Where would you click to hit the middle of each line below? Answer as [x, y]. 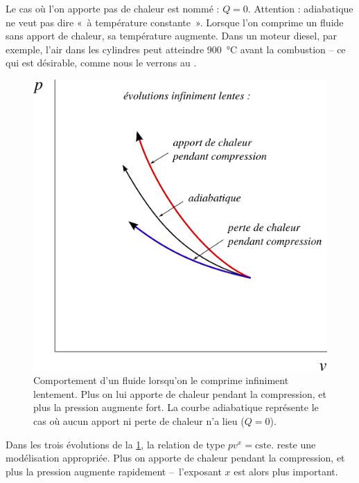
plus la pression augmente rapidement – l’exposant [114, 471]
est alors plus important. [286, 471]
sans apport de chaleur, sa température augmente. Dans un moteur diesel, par [171, 36]
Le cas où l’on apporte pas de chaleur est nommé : [113, 8]
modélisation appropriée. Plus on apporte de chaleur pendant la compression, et [175, 458]
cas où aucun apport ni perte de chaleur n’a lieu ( [139, 421]
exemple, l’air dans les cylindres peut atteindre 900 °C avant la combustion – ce [176, 49]
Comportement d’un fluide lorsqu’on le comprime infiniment [161, 380]
